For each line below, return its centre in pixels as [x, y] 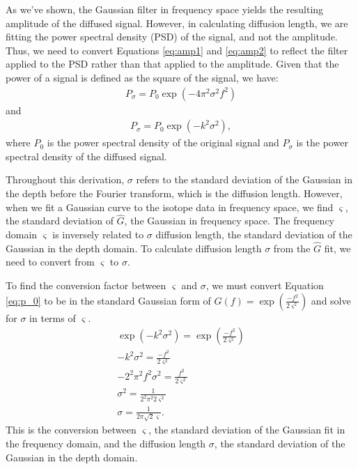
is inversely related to [98, 234]
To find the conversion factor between [86, 285]
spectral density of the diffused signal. [86, 156]
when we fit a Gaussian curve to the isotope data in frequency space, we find [170, 207]
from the [292, 248]
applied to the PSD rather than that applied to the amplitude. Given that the [172, 64]
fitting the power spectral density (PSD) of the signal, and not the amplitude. [172, 37]
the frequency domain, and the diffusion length [106, 443]
